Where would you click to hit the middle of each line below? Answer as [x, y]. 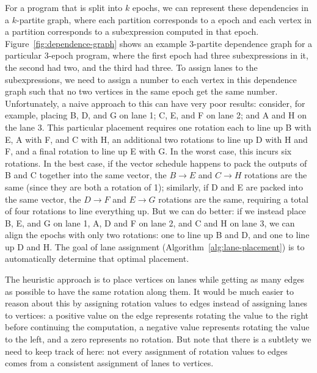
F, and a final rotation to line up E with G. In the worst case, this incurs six [148, 151]
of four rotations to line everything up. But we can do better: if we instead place [155, 211]
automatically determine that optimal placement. [97, 259]
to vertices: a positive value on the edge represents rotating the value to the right [157, 315]
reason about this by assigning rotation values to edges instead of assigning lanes [156, 303]
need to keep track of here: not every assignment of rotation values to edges [146, 351]
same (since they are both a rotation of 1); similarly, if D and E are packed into [154, 186]
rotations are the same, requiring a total [233, 199]
